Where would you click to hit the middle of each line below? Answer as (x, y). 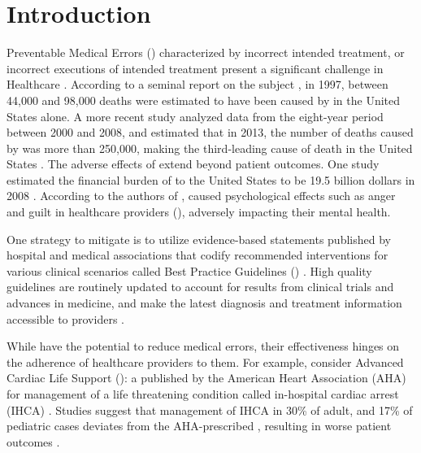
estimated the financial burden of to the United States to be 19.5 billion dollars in (211, 179)
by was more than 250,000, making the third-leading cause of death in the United (210, 148)
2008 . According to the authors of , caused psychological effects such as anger (201, 196)
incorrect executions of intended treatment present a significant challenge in (195, 68)
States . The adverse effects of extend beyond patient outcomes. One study (193, 164)
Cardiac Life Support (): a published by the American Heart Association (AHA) (206, 378)
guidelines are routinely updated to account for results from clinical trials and (200, 287)
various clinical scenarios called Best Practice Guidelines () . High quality (189, 270)
